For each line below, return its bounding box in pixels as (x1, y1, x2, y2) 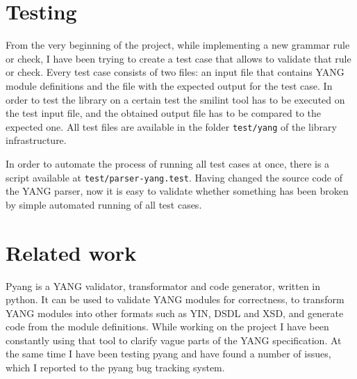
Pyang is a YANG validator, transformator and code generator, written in (6, 278, 321, 293)
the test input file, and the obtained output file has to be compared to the (6, 106, 322, 120)
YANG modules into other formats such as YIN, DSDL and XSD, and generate (6, 305, 344, 320)
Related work (6, 238, 137, 266)
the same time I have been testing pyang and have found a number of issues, (6, 346, 331, 361)
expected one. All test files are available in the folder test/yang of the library (6, 119, 337, 134)
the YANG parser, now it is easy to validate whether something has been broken (6, 184, 349, 198)
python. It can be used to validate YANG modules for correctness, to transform (6, 292, 344, 307)
